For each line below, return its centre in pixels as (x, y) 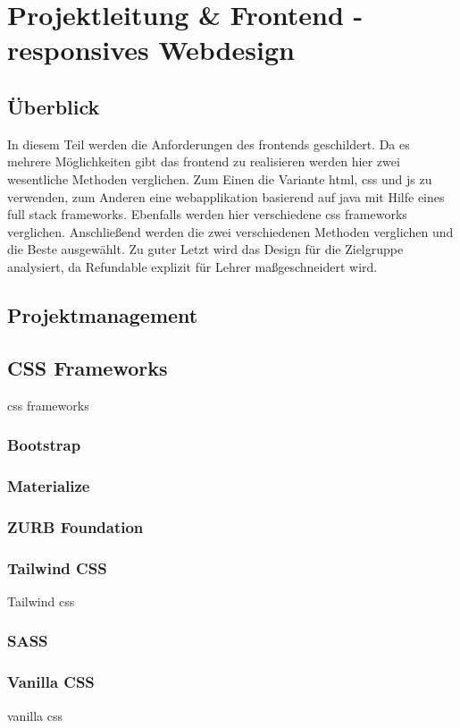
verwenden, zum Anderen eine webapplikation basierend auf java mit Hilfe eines (226, 196)
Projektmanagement (103, 314)
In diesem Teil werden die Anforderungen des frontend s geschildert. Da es (209, 144)
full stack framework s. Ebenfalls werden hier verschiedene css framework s (207, 214)
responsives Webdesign (151, 50)
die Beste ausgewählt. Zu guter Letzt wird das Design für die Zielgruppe (205, 249)
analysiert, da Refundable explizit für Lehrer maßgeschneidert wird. (192, 266)
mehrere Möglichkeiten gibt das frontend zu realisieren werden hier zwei (204, 161)
